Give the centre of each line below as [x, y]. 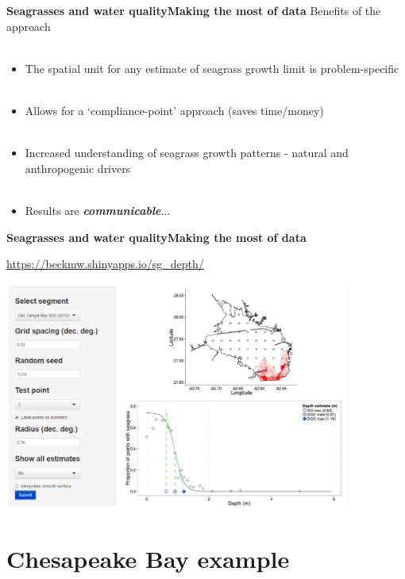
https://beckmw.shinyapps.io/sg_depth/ [105, 264]
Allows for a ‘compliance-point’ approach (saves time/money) [174, 110]
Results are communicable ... [98, 210]
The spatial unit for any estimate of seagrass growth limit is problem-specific [212, 68]
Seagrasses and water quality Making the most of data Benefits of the [194, 10]
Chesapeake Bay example [148, 559]
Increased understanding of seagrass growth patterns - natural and [187, 153]
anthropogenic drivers [78, 168]
